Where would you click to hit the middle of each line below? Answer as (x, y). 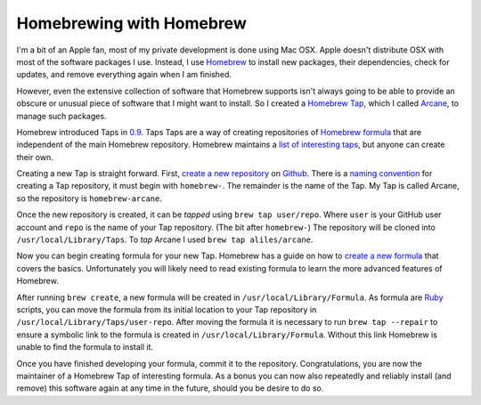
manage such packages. (61, 116)
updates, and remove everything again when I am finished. (124, 75)
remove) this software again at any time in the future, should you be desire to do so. (170, 388)
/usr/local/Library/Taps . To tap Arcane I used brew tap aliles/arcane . (165, 239)
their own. (35, 157)
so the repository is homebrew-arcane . (89, 198)
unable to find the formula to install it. (85, 347)
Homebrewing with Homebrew (131, 23)
